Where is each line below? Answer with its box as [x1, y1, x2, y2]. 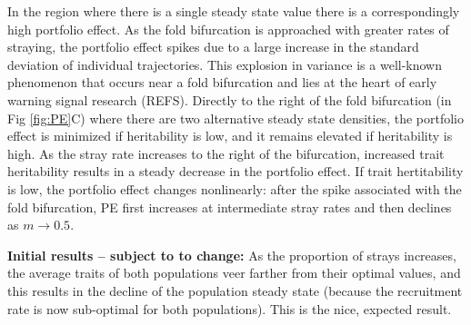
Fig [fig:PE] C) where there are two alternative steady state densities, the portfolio [7, 108, 464, 127]
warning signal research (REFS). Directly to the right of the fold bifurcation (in [7, 90, 452, 109]
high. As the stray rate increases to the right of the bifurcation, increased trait [7, 143, 445, 162]
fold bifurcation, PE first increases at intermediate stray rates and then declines [7, 197, 452, 216]
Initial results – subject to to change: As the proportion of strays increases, [7, 245, 456, 264]
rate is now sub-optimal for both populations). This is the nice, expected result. [7, 299, 452, 318]
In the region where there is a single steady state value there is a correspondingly [7, 2, 460, 20]
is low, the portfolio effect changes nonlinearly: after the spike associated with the [7, 179, 462, 198]
